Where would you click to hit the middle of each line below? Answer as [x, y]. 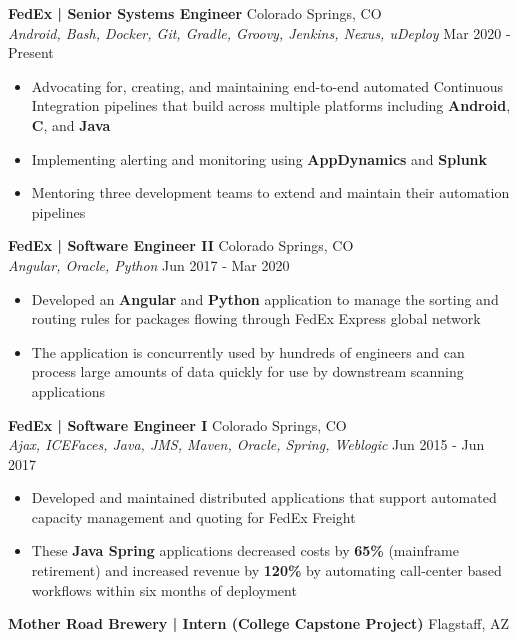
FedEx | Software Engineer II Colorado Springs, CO [181, 245]
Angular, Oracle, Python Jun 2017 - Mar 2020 [149, 264]
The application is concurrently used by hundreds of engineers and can [248, 351]
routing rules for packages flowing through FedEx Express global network [256, 318]
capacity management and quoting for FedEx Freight [193, 516]
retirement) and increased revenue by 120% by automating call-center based [266, 570]
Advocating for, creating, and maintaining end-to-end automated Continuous [267, 85]
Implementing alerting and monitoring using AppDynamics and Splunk [259, 158]
